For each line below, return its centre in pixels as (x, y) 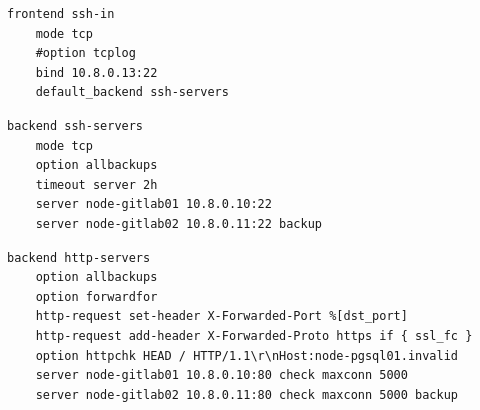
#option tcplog (85, 53)
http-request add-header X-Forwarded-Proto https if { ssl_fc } (254, 335)
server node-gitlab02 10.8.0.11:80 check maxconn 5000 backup (247, 394)
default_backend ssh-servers (132, 92)
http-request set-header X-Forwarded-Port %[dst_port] (221, 316)
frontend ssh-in (61, 14)
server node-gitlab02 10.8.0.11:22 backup (178, 223)
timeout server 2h (96, 184)
